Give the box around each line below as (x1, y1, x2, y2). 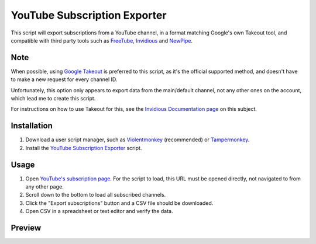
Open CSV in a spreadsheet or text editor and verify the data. (25, 208, 173, 215)
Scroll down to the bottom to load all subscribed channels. (25, 191, 166, 198)
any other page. (25, 183, 64, 190)
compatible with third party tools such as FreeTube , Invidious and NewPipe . (11, 37, 193, 44)
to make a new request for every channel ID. (11, 76, 118, 83)
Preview (11, 222, 42, 233)
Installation (11, 121, 53, 131)
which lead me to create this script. (11, 95, 96, 102)
